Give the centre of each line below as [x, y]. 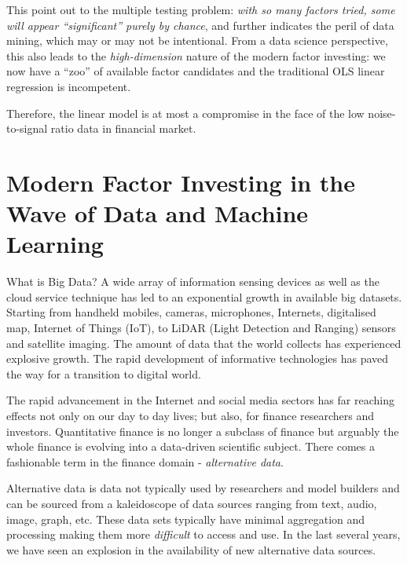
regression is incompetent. [69, 86]
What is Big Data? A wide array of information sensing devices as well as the [193, 281]
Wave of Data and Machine [158, 213]
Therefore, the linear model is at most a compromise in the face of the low [185, 113]
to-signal [27, 128]
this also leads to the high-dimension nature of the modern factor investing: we [196, 55]
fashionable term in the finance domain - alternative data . [145, 461]
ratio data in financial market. [123, 128]
